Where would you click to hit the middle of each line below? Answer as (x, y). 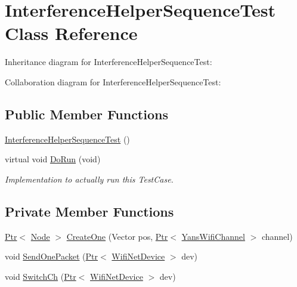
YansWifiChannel (213, 236)
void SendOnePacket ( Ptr (52, 256)
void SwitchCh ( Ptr (41, 276)
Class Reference (71, 33)
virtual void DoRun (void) (53, 159)
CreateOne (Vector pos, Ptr (117, 236)
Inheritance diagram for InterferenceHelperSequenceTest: (109, 62)
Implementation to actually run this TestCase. (89, 179)
